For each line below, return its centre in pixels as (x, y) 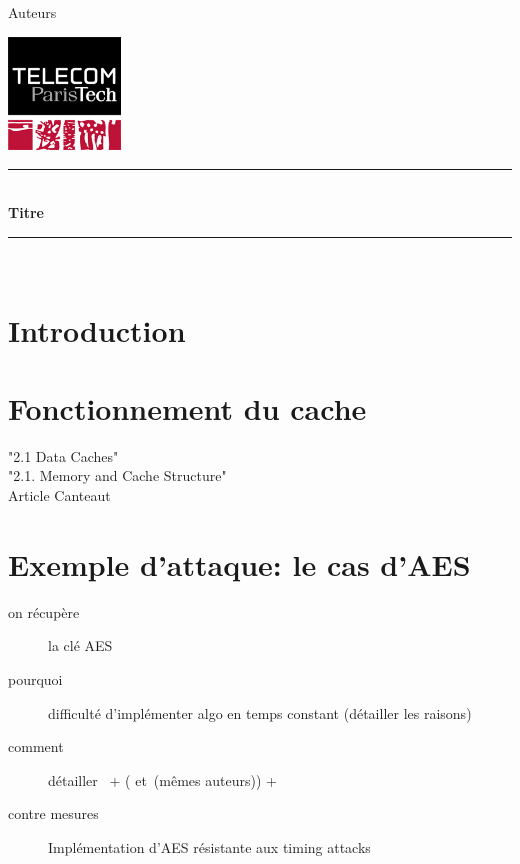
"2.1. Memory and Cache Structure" (117, 475)
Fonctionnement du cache (187, 407)
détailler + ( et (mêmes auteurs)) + (162, 779)
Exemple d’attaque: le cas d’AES (239, 563)
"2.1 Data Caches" (63, 455)
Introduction (97, 329)
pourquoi (35, 678)
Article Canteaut (59, 495)
